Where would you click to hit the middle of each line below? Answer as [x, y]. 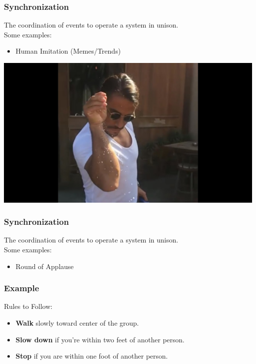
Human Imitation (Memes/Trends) [68, 51]
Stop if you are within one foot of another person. [92, 356]
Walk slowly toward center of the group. [77, 322]
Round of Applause [45, 266]
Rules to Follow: [28, 306]
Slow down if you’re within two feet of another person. [100, 339]
